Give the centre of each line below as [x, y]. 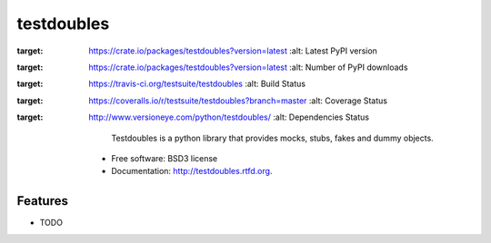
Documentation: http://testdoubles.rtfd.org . [192, 171]
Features [42, 201]
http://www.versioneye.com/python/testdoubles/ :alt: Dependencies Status [229, 117]
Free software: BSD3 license [165, 158]
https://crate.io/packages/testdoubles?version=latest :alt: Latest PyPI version [233, 51]
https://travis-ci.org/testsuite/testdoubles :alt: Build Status [197, 84]
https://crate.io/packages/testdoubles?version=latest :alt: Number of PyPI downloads [248, 67]
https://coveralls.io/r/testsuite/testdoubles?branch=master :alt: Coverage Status [238, 101]
